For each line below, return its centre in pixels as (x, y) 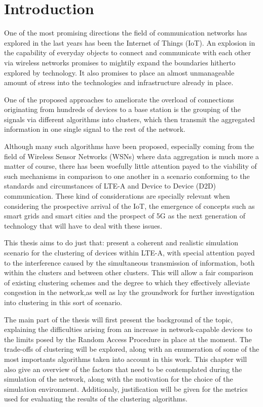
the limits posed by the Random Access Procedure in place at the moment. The (128, 339)
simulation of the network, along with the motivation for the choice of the (119, 379)
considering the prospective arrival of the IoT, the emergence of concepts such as (129, 206)
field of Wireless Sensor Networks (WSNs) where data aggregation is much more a (132, 156)
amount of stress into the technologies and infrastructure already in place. (119, 82)
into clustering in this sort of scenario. (63, 302)
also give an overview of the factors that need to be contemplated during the (123, 369)
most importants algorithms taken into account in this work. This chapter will (126, 359)
